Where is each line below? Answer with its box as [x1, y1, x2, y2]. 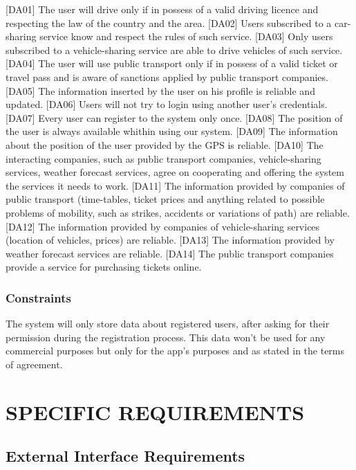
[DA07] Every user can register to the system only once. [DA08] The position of [6, 110, 343, 125]
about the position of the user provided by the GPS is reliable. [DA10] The [6, 137, 324, 152]
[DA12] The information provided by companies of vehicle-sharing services [6, 219, 320, 233]
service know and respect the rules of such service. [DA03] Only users [39, 29, 333, 44]
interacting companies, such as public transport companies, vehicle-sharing [6, 151, 321, 165]
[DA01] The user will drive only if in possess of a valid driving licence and [6, 2, 319, 16]
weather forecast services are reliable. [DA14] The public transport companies [6, 246, 334, 260]
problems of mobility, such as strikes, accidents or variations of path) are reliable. [6, 205, 350, 219]
